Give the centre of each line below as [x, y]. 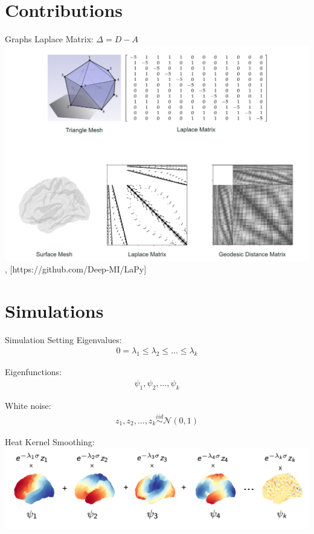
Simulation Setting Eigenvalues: [63, 339]
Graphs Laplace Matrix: [49, 39]
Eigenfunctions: [34, 372]
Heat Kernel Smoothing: [50, 441]
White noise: [28, 405]
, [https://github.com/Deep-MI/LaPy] [76, 269]
